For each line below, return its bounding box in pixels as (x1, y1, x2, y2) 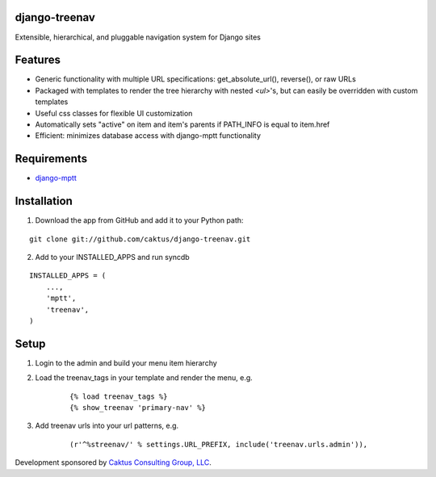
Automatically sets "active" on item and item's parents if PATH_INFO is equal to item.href (35, 119, 330, 129)
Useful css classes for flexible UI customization (35, 108, 193, 118)
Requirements (15, 152, 88, 165)
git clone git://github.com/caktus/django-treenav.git (29, 234, 251, 244)
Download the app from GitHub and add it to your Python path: (35, 215, 244, 225)
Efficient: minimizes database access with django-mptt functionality (35, 131, 262, 140)
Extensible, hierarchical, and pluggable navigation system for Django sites (15, 32, 262, 42)
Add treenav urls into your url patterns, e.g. (35, 421, 179, 431)
